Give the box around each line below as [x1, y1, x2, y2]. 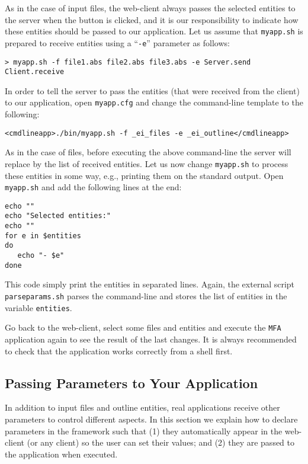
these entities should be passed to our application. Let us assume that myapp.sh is [5, 25, 303, 37]
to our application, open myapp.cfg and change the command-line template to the [5, 96, 303, 108]
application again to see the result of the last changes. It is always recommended [5, 332, 297, 345]
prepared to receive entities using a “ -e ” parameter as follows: [5, 36, 230, 49]
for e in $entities [5, 231, 81, 240]
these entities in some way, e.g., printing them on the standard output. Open [5, 169, 284, 181]
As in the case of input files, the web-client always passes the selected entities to [5, 2, 296, 14]
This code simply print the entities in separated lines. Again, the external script [5, 278, 295, 290]
